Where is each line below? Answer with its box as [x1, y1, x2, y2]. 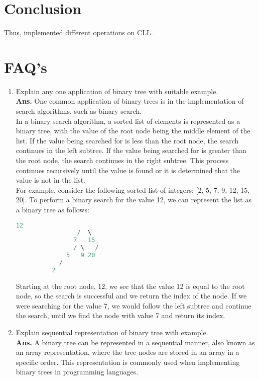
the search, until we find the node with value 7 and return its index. [16, 310, 225, 321]
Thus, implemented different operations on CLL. [4, 27, 153, 38]
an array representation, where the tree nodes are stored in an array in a [16, 347, 239, 357]
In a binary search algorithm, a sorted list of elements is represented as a [16, 115, 240, 126]
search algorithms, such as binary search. [16, 106, 142, 116]
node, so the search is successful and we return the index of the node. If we [16, 290, 247, 301]
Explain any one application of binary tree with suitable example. [16, 86, 218, 96]
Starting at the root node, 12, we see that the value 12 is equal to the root [16, 280, 245, 291]
